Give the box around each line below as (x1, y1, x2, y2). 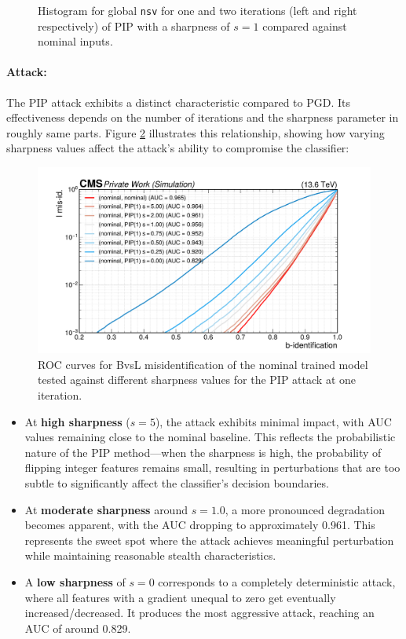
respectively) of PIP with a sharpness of (38, 17, 230, 34)
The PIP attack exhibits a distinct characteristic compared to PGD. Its (6, 93, 351, 110)
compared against (262, 17, 347, 34)
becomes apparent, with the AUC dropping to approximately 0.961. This (24, 517, 375, 533)
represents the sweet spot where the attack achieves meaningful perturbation (24, 531, 394, 548)
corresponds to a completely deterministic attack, (158, 573, 396, 590)
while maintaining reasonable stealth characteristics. (24, 547, 276, 564)
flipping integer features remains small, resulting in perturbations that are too (24, 459, 401, 476)
